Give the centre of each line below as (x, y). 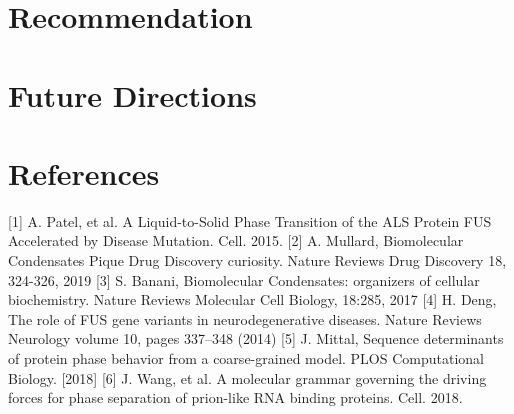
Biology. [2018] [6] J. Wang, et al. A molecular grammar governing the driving (247, 377)
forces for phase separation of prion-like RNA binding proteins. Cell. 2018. (235, 397)
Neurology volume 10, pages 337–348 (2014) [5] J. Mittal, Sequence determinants (256, 338)
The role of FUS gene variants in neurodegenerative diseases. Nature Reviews (245, 318)
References (84, 172)
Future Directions (132, 94)
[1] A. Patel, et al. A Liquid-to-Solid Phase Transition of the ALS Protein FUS (250, 220)
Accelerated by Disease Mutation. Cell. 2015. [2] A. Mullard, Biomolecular (236, 240)
